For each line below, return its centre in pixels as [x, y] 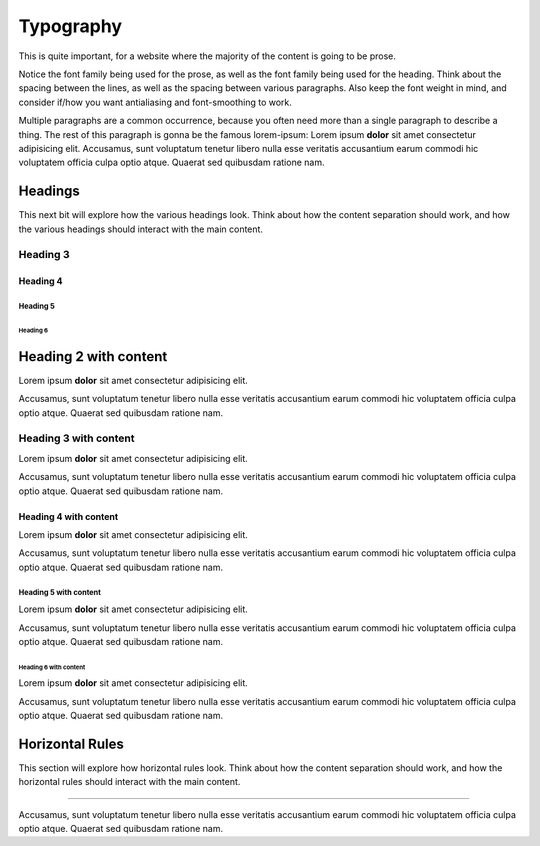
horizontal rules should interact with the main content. [129, 782]
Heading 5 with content [60, 592]
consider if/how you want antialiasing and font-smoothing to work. [155, 102]
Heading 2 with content [93, 356]
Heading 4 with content [68, 516]
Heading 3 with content [76, 438]
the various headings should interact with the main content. [141, 229]
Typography [70, 26]
